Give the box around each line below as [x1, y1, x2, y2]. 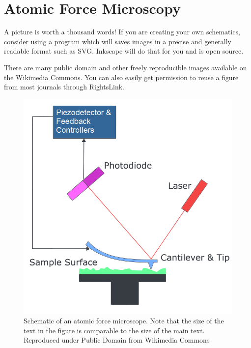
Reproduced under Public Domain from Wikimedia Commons [24, 335, 210, 345]
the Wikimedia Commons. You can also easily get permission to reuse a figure [4, 72, 239, 82]
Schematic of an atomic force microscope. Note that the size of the [24, 316, 224, 326]
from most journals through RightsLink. [4, 82, 124, 92]
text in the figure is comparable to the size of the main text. [24, 325, 205, 335]
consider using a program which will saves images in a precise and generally [4, 36, 232, 46]
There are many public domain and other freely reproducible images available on [4, 62, 247, 72]
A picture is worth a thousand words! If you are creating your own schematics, [4, 27, 240, 37]
